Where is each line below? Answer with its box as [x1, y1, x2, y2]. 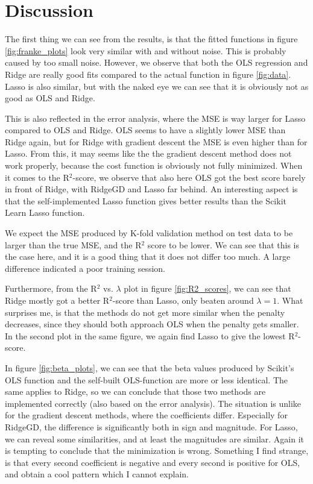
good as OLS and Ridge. [5, 92, 95, 104]
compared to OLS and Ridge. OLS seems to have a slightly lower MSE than [5, 124, 286, 136]
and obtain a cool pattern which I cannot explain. [5, 468, 189, 480]
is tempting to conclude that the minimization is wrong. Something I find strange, [5, 444, 309, 457]
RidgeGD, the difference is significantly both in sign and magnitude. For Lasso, [5, 420, 298, 433]
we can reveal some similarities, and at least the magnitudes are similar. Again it [5, 432, 305, 445]
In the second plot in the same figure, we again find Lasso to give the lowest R [5, 329, 295, 342]
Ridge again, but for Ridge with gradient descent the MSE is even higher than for [5, 135, 308, 148]
